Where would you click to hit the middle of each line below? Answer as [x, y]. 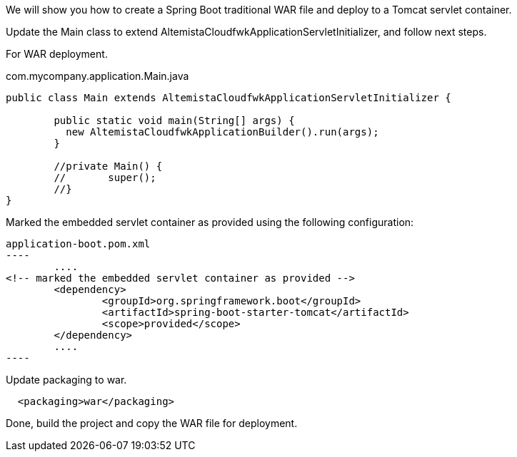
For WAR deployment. [57, 54]
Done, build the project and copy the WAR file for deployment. [152, 423]
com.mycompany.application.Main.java [97, 76]
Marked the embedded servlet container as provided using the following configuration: [210, 222]
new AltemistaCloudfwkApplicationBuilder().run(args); [222, 132]
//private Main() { [108, 166]
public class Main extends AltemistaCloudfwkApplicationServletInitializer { [229, 98]
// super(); [105, 178]
